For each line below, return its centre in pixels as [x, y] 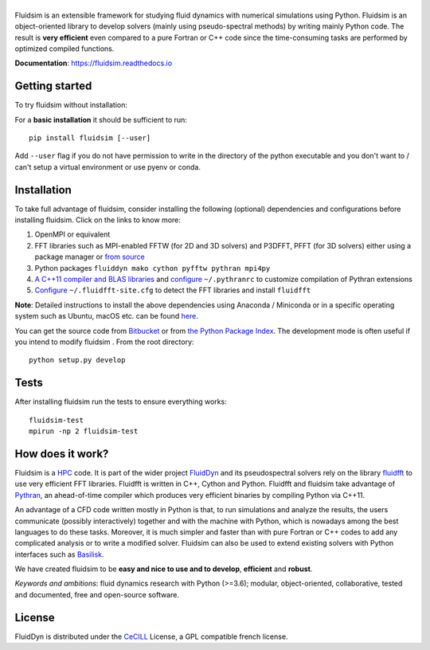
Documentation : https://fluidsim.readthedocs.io [94, 63]
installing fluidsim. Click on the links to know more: [98, 220]
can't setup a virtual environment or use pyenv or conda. [107, 166]
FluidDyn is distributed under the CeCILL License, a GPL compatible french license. [151, 636]
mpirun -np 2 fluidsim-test [84, 431]
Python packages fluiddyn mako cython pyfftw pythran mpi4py [152, 268]
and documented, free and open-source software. [97, 594]
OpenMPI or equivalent [72, 234]
